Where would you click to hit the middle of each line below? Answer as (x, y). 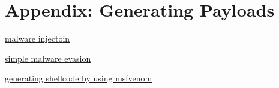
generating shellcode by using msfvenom (79, 78)
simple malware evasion (48, 58)
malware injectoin (37, 38)
